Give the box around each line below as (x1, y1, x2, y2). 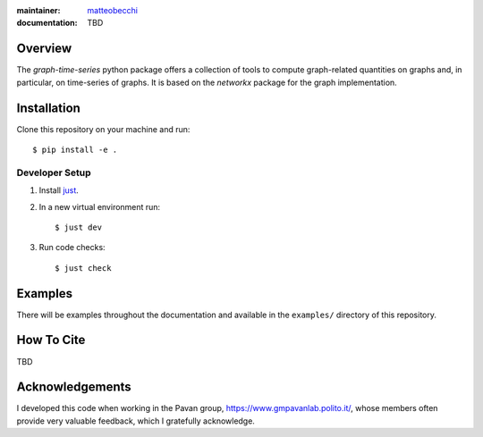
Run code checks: (38, 242, 106, 253)
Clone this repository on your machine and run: (16, 123, 191, 134)
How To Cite (16, 332, 86, 348)
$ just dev (55, 222, 103, 232)
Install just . (38, 185, 80, 196)
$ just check (55, 263, 112, 273)
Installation (16, 100, 80, 115)
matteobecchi (87, 5, 139, 15)
